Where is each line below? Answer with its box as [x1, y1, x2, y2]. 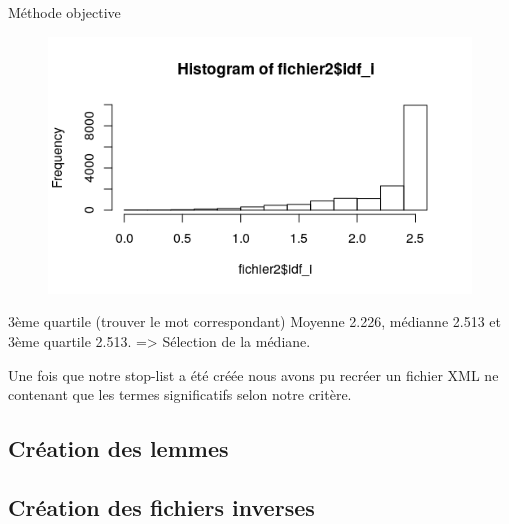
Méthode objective [8, 2, 121, 22]
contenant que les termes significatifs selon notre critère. [8, 384, 352, 405]
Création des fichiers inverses [8, 491, 315, 522]
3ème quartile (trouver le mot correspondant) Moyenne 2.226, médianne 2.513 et [8, 311, 501, 332]
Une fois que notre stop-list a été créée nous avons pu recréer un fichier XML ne [8, 364, 499, 385]
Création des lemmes [8, 433, 229, 464]
